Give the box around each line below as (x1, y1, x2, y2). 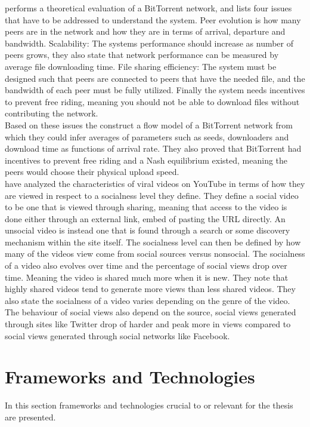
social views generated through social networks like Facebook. (5, 329, 230, 342)
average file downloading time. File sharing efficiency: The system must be (5, 60, 277, 72)
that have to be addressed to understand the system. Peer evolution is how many (5, 13, 301, 26)
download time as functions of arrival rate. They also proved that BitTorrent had (5, 142, 302, 155)
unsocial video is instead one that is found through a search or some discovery (5, 224, 290, 236)
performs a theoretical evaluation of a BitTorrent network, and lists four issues (5, 2, 292, 14)
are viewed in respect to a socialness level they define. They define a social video (5, 189, 299, 201)
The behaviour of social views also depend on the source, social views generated (5, 306, 296, 318)
